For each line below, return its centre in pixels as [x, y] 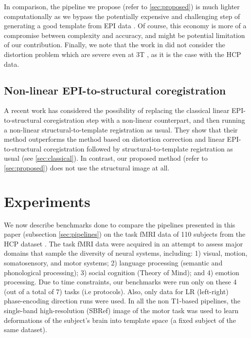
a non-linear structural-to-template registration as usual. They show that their [121, 129]
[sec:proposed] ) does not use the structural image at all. [87, 167]
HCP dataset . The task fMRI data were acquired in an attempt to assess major [124, 243]
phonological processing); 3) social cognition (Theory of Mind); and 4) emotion [122, 272]
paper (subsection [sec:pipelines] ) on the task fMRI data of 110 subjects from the [125, 234]
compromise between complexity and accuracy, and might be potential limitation [125, 35]
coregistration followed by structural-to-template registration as [138, 148]
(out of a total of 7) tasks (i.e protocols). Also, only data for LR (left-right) [116, 291]
